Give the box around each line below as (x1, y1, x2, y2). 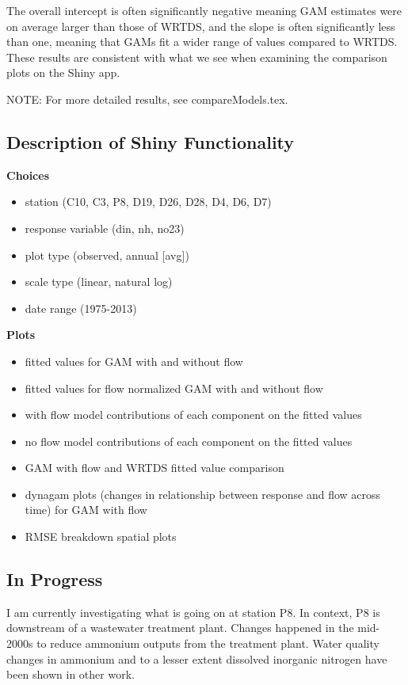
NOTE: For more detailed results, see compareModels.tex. (6, 90, 288, 107)
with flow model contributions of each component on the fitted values (25, 406, 362, 423)
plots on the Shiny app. (6, 64, 120, 81)
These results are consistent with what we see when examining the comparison (6, 48, 387, 65)
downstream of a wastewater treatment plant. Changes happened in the (6, 619, 354, 636)
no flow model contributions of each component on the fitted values (25, 432, 353, 449)
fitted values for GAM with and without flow (25, 352, 243, 369)
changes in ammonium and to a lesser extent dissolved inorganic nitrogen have (6, 650, 387, 667)
